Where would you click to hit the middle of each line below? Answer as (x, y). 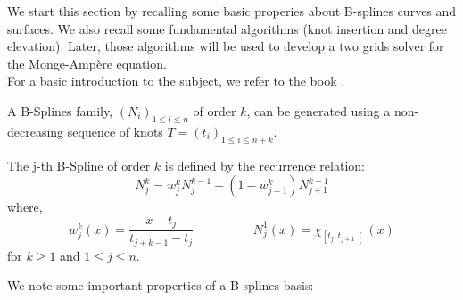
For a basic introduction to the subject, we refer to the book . (176, 81)
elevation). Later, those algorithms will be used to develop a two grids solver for (226, 46)
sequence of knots (115, 131)
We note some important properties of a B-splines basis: (161, 285)
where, (25, 207)
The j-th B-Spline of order (79, 165)
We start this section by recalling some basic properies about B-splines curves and (232, 11)
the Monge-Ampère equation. (87, 63)
